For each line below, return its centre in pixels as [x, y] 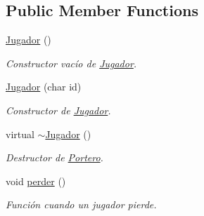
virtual [20, 134]
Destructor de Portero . [55, 157]
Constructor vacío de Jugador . [71, 63]
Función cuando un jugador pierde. [81, 204]
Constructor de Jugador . [58, 110]
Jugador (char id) [44, 87]
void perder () [36, 181]
